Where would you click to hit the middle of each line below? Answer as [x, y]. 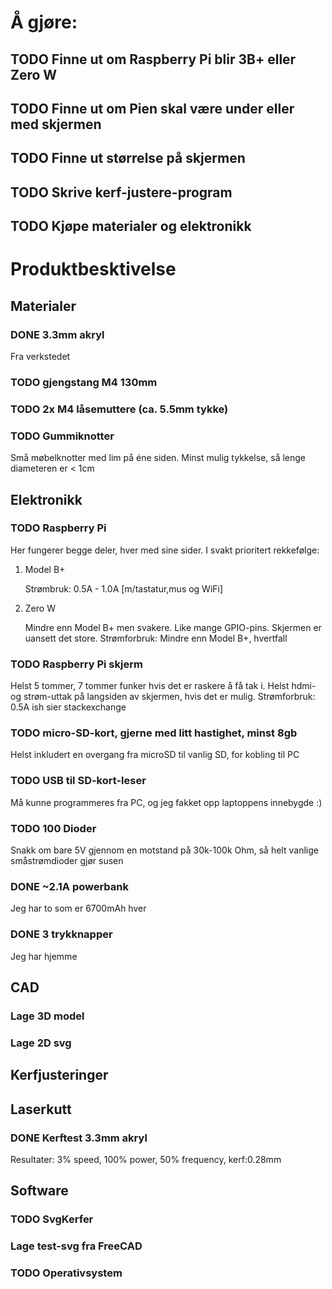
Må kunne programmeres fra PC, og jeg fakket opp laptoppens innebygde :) [166, 802]
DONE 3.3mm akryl [57, 334]
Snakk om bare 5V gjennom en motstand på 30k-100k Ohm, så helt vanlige [164, 850]
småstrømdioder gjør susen [67, 861]
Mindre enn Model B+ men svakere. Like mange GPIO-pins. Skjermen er [173, 627]
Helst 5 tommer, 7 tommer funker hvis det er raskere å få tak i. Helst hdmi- [163, 686]
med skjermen [56, 124]
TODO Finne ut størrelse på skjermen [128, 158]
